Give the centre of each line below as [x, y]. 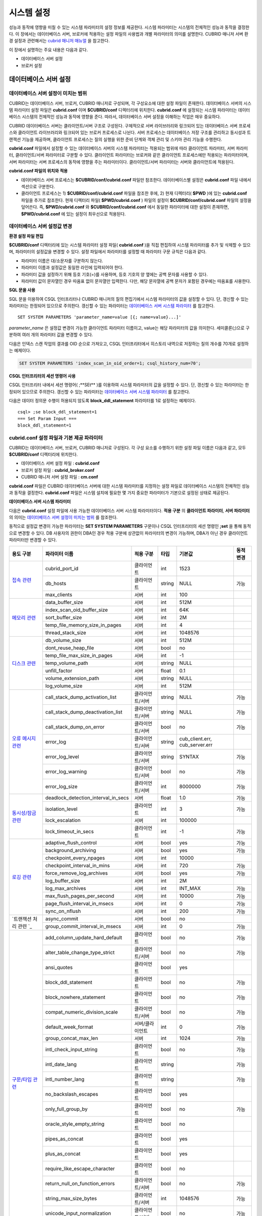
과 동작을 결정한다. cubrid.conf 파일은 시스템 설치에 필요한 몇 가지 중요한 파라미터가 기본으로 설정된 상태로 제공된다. [119, 492]
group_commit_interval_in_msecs [83, 926]
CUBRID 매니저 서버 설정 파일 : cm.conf [60, 477]
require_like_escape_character [80, 1168]
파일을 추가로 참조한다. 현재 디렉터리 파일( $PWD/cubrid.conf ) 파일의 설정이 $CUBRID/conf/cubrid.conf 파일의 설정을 [136, 200]
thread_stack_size [66, 632]
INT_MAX [190, 888]
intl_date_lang [61, 1064]
